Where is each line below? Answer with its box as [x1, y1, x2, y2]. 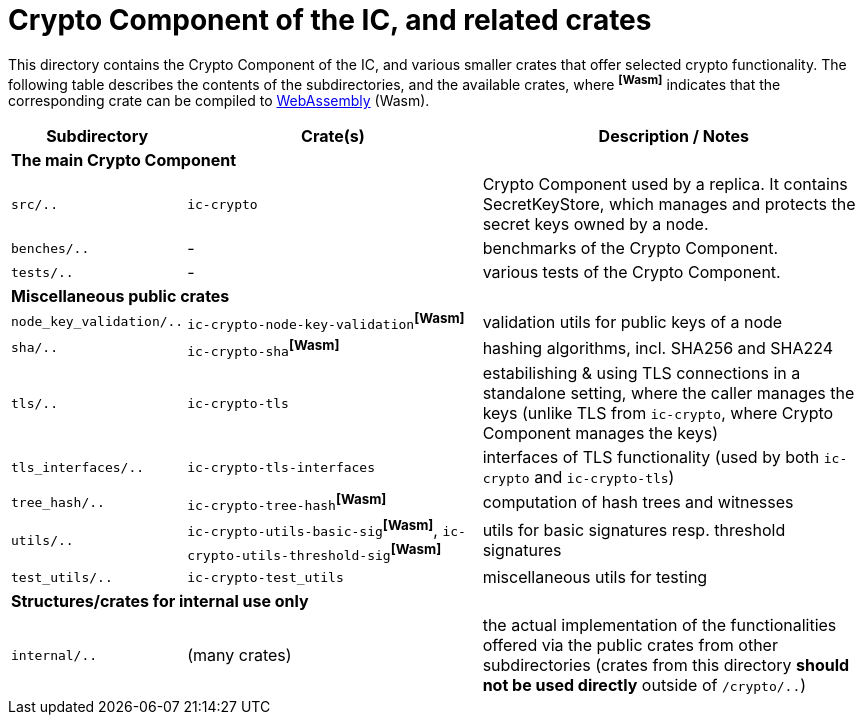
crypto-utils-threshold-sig [187, 548, 391, 564]
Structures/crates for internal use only [11, 591, 309, 612]
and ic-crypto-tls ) [534, 467, 675, 488]
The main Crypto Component [11, 150, 237, 171]
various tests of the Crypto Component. [482, 262, 781, 283]
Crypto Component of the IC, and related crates [8, 3, 652, 37]
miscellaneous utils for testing [482, 567, 708, 588]
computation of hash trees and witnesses [482, 492, 794, 513]
